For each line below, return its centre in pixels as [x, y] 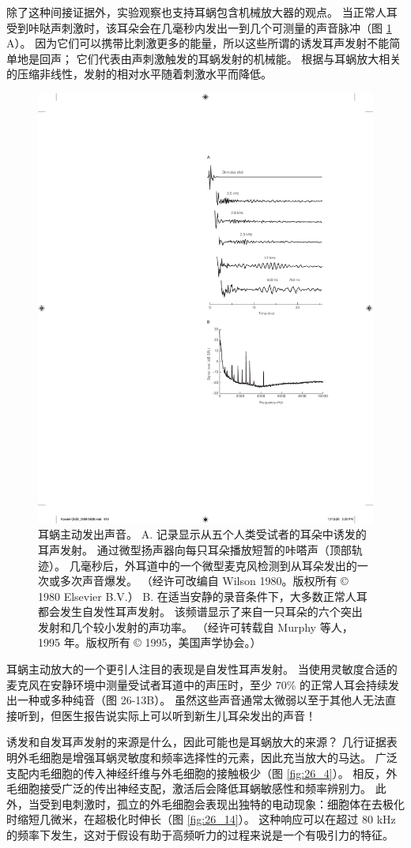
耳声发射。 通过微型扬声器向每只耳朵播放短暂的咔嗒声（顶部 [195, 549]
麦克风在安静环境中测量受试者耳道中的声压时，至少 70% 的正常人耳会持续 [197, 684]
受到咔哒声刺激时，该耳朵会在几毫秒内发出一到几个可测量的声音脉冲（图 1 [199, 27]
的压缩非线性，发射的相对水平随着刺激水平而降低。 [139, 74]
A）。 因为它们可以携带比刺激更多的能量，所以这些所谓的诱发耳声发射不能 [198, 43]
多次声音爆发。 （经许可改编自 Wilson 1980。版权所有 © [204, 581]
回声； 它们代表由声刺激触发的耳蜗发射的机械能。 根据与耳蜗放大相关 [220, 58]
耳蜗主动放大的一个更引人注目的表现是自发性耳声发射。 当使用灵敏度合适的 [202, 669]
